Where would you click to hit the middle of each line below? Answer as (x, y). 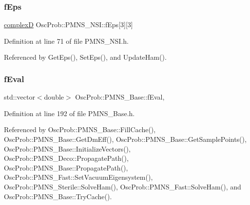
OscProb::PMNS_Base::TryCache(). (58, 196)
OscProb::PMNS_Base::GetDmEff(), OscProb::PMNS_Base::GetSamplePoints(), (125, 139)
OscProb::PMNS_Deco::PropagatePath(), (66, 158)
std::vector (19, 97)
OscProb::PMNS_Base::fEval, (120, 97)
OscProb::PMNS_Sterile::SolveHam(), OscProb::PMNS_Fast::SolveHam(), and (123, 186)
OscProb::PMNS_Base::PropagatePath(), (66, 167)
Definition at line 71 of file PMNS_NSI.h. (66, 41)
